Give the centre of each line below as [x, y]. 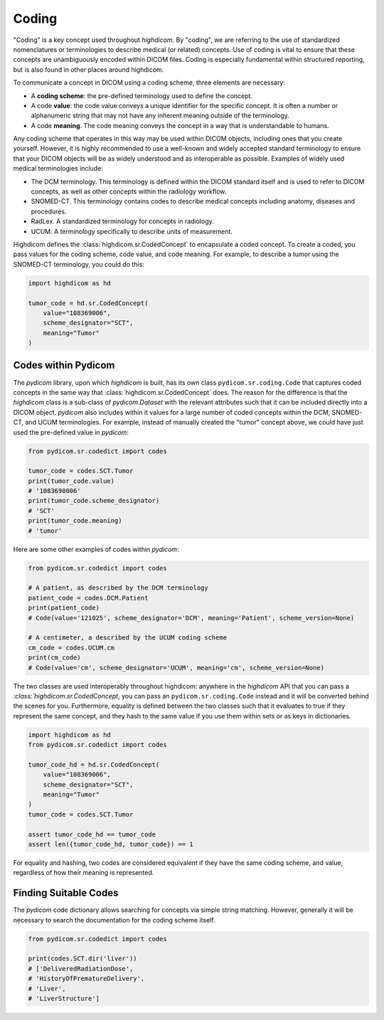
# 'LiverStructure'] [64, 998]
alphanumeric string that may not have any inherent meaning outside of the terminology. [160, 116]
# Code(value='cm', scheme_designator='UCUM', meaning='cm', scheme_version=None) [176, 668]
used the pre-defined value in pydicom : [71, 432]
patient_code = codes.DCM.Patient [88, 598]
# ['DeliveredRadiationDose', [81, 968]
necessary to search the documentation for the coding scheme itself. [114, 920]
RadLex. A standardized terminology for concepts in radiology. [123, 221]
